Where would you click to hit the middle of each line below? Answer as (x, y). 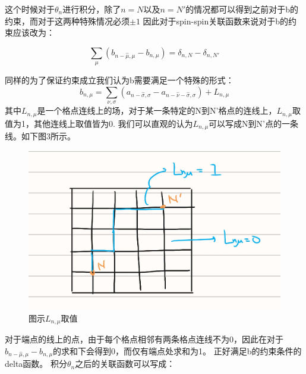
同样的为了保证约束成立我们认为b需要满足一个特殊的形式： (119, 80)
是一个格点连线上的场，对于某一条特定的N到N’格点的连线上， (157, 110)
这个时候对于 (30, 9)
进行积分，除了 (92, 9)
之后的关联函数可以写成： (125, 364)
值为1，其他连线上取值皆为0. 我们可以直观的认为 (99, 123)
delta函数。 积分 (36, 364)
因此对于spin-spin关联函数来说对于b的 (215, 21)
